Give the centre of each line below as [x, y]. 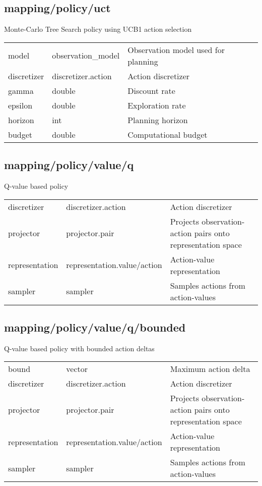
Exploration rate [157, 105]
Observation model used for [176, 49]
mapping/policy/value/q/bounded [95, 327]
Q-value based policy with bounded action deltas [79, 348]
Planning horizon [158, 120]
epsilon [20, 105]
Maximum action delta [210, 369]
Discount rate [151, 90]
